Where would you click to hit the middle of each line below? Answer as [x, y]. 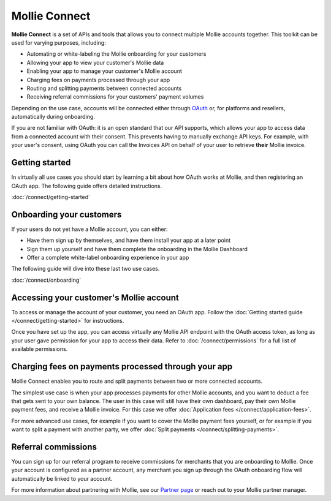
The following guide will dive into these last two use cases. [86, 269]
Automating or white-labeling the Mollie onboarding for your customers [116, 54]
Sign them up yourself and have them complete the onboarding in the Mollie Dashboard [137, 249]
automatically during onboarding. [53, 117]
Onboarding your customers [67, 214]
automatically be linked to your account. [62, 478]
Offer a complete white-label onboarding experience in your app [108, 258]
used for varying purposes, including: [59, 42]
